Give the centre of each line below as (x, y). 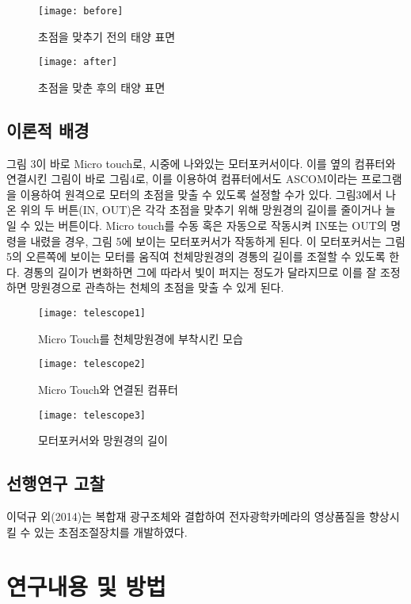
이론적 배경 (48, 130)
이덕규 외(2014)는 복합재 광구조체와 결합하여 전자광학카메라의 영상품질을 (186, 516)
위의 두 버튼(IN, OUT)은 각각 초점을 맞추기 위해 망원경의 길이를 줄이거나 (201, 210)
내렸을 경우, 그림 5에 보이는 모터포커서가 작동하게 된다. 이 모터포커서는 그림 (218, 241)
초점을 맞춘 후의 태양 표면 (102, 87)
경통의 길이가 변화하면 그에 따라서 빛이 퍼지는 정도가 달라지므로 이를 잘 (200, 271)
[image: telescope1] (92, 313)
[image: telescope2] (92, 364)
